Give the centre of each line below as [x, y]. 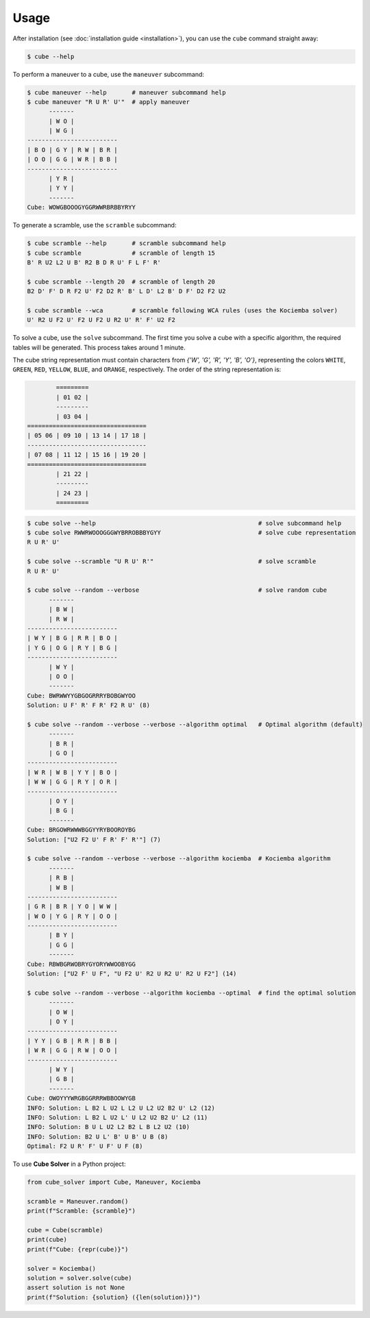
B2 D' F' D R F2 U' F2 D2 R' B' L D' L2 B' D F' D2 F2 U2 [126, 291]
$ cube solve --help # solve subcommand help [184, 523]
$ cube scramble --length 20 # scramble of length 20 [121, 282]
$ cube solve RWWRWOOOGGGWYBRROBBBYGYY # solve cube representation [192, 533]
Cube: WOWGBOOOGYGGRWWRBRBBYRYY [82, 208]
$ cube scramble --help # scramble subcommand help [126, 244]
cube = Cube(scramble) [65, 1230]
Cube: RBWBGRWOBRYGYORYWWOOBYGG [82, 964]
